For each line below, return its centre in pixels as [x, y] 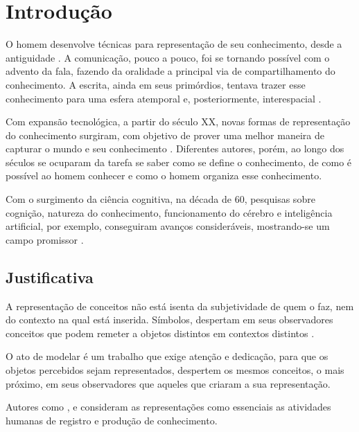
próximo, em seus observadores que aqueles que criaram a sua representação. [168, 383]
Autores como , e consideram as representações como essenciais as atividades [168, 407]
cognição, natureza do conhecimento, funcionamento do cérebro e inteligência [169, 212]
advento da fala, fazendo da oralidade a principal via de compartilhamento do [170, 71]
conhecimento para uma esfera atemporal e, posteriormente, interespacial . [164, 98]
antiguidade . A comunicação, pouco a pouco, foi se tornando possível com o [168, 57]
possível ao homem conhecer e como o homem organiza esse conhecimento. [164, 175]
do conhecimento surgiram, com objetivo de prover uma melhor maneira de [165, 135]
